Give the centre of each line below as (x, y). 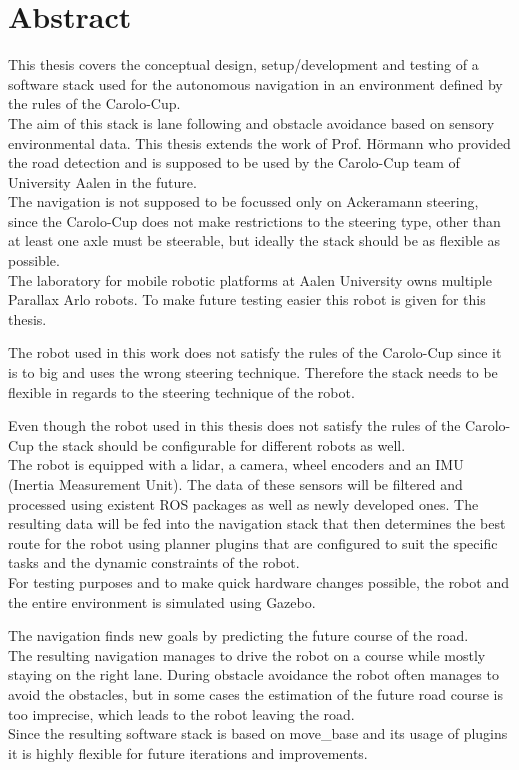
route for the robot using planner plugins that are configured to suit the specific (253, 542)
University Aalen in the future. (102, 181)
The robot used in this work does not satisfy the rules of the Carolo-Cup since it (255, 352)
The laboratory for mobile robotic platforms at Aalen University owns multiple (250, 279)
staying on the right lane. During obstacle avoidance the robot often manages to (253, 674)
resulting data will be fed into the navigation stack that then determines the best (257, 523)
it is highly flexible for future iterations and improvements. (188, 752)
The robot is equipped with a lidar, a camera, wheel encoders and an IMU (236, 464)
